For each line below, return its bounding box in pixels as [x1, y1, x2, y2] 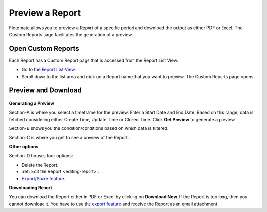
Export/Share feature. [21, 175, 66, 181]
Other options [9, 143, 39, 149]
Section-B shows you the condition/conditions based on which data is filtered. [9, 126, 169, 131]
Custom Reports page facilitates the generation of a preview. [9, 31, 133, 37]
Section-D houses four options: [9, 153, 73, 159]
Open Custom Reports [9, 44, 79, 53]
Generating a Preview [9, 100, 54, 106]
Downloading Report [9, 184, 53, 190]
